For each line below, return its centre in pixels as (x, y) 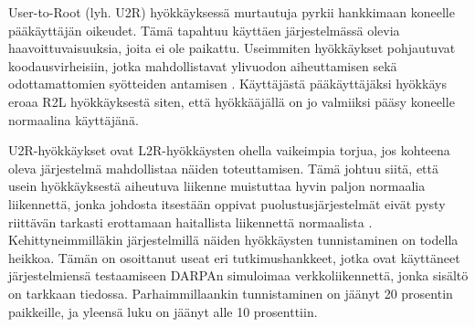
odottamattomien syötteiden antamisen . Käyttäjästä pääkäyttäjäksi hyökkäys (227, 84)
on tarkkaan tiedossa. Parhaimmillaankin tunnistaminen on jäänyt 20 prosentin (231, 293)
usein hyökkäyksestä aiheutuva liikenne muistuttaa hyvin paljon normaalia (217, 186)
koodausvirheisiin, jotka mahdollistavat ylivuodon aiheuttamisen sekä (203, 65)
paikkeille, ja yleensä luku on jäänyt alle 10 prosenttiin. (163, 311)
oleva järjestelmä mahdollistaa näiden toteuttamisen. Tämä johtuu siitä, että (224, 168)
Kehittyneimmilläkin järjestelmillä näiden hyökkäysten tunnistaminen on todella (233, 240)
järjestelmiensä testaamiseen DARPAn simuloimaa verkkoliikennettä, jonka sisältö (238, 275)
